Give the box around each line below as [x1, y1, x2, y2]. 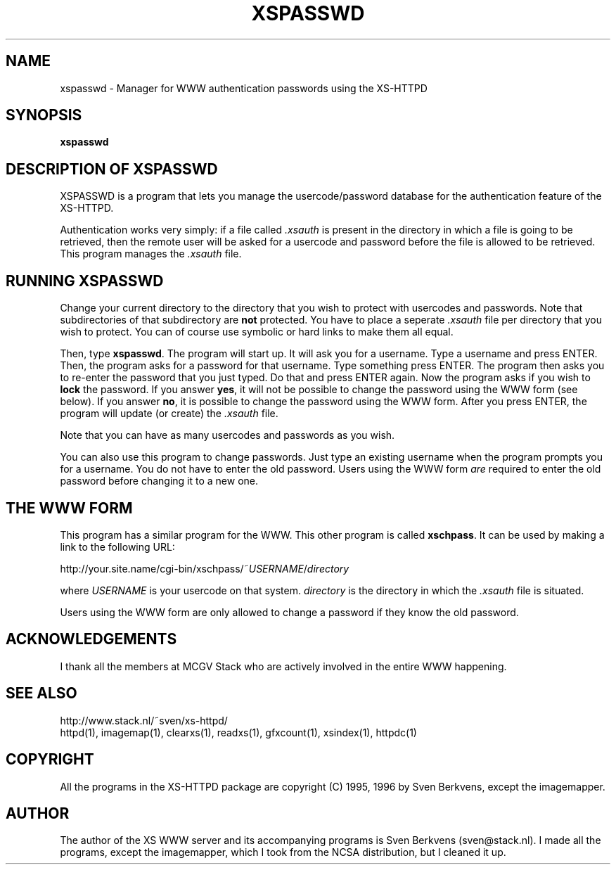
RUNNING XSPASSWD [6, 271, 164, 290]
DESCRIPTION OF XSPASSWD [6, 160, 218, 178]
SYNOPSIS [6, 106, 82, 124]
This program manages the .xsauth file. [60, 248, 242, 260]
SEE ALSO [6, 684, 77, 703]
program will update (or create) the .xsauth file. [60, 407, 278, 420]
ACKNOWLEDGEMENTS [6, 630, 177, 648]
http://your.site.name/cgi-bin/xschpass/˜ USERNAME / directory [60, 562, 349, 575]
